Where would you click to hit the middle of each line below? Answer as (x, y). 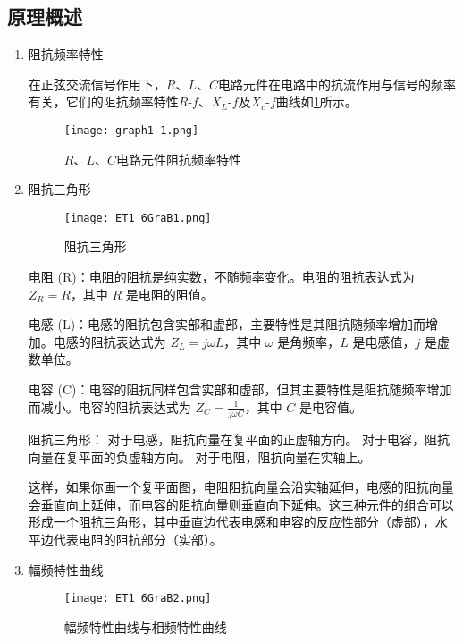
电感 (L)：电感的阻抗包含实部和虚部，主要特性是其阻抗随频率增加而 (227, 324)
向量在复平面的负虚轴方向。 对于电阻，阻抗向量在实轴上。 (199, 456)
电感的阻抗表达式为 (109, 341)
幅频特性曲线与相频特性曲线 (145, 626)
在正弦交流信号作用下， (97, 84)
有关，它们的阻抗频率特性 (103, 101)
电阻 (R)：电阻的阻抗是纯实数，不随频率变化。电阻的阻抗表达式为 (221, 277)
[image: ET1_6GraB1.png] (138, 218)
